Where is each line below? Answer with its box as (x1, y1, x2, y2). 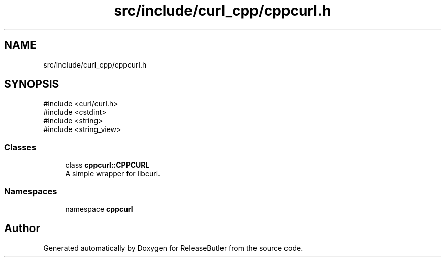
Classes (4, 142, 37, 152)
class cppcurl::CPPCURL (65, 160, 150, 170)
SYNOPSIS (4, 78, 59, 91)
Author (4, 222, 40, 235)
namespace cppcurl (65, 204, 133, 213)
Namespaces (4, 186, 57, 197)
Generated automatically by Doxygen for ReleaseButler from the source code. (43, 243, 303, 252)
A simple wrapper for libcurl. (65, 169, 161, 178)
